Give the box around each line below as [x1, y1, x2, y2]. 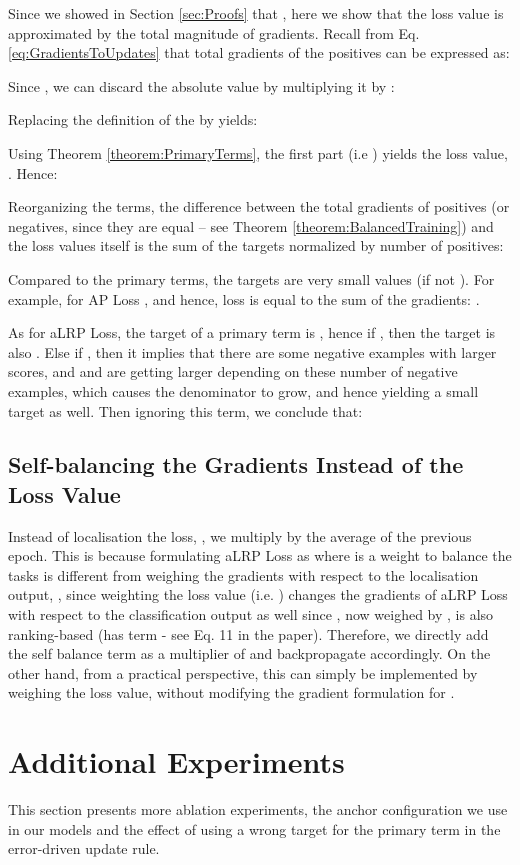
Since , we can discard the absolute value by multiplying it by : [8, 75, 395, 96]
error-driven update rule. [8, 838, 160, 859]
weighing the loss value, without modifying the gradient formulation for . [8, 682, 455, 703]
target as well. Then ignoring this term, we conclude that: [8, 400, 363, 421]
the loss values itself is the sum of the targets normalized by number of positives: [8, 235, 504, 256]
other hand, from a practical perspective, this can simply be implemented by [8, 662, 478, 683]
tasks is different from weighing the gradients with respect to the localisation [8, 564, 479, 585]
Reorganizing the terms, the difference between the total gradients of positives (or [8, 196, 510, 217]
